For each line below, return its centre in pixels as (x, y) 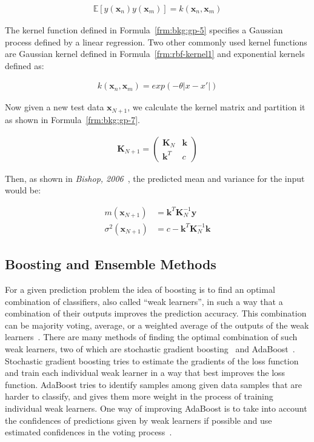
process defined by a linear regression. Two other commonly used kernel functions (156, 42)
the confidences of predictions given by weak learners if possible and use (139, 420)
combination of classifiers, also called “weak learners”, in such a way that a (144, 301)
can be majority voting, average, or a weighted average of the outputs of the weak (157, 325)
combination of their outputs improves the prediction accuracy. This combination (156, 313)
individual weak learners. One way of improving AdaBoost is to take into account (156, 408)
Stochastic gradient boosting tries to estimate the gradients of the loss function (152, 360)
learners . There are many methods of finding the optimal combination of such (151, 337)
